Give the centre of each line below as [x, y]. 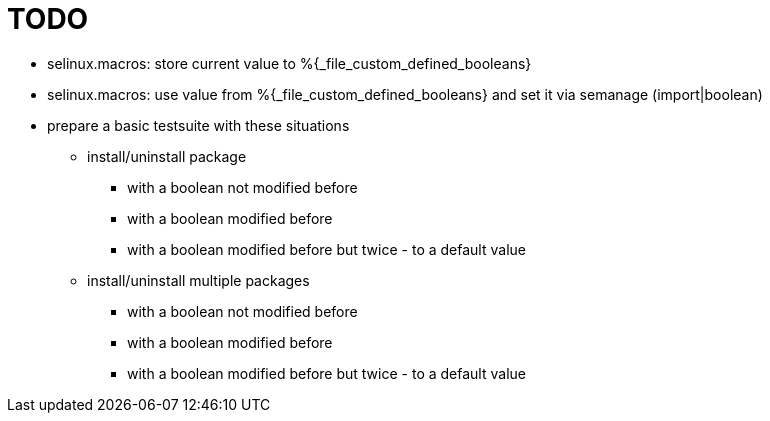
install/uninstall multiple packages [198, 280]
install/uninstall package [167, 156]
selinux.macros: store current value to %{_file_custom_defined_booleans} [289, 63]
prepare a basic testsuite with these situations [198, 125]
